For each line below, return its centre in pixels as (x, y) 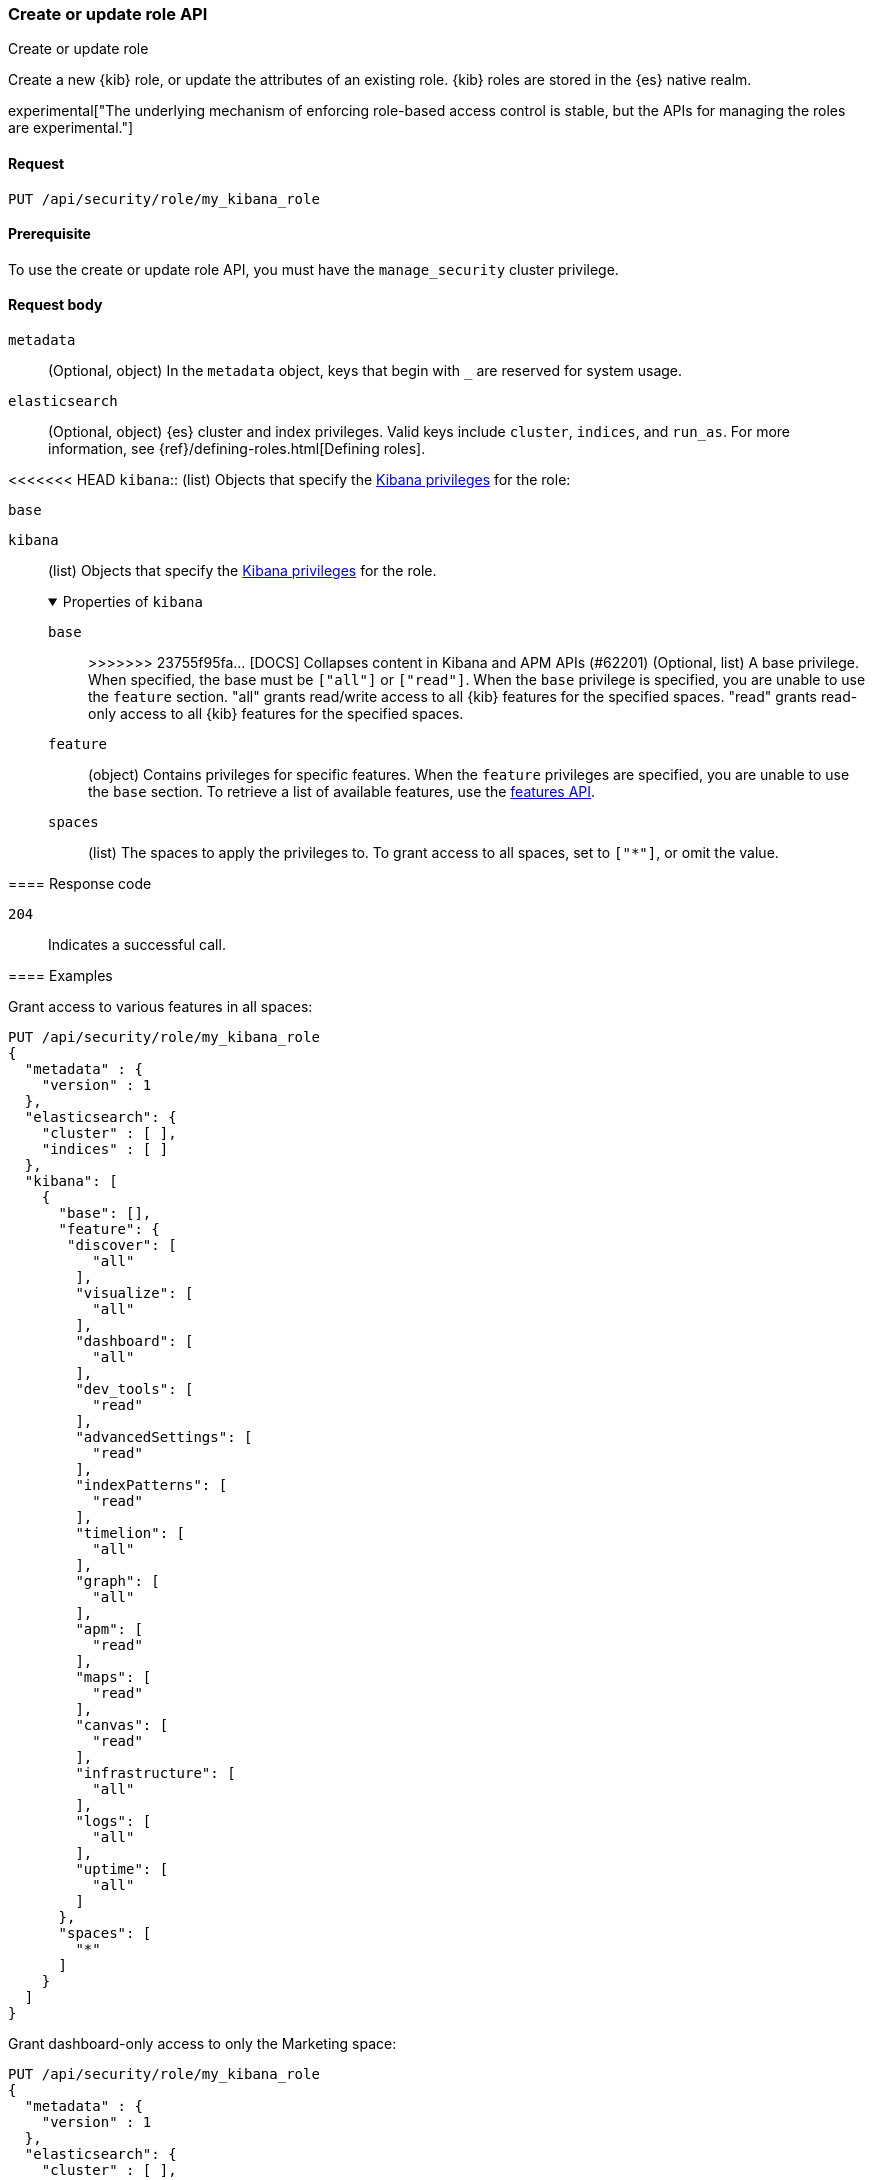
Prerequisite (49, 234)
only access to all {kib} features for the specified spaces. (276, 714)
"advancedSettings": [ (164, 1437)
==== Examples (60, 976)
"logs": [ (113, 1821)
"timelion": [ (130, 1533)
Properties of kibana (132, 602)
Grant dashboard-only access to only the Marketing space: (202, 2044)
